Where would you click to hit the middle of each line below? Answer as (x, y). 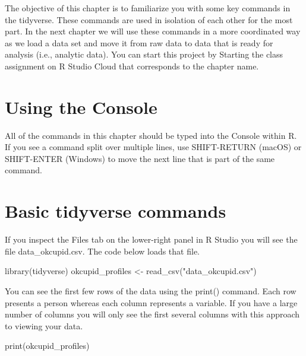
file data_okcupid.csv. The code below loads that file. (102, 251)
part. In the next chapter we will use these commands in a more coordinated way (153, 31)
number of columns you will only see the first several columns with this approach (152, 314)
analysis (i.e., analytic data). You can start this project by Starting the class (144, 54)
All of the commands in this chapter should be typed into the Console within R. (151, 135)
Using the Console (81, 107)
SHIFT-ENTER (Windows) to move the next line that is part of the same (140, 158)
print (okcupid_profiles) (47, 346)
